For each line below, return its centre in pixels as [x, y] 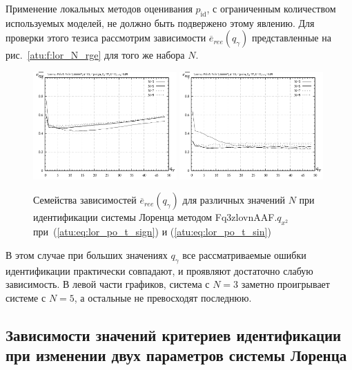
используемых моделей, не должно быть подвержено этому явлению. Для [160, 22]
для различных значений [234, 200]
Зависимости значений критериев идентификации [174, 334]
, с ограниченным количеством [271, 8]
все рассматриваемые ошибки [244, 254]
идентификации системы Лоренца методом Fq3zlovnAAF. [155, 217]
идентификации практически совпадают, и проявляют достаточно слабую [159, 270]
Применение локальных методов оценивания [99, 8]
